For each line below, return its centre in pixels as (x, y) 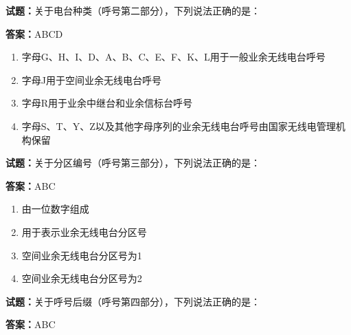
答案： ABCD (34, 33)
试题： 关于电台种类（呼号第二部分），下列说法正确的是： (133, 10)
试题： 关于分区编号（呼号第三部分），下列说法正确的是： (133, 163)
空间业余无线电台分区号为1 (82, 255)
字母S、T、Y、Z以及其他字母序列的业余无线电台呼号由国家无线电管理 (179, 126)
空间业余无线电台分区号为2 (82, 278)
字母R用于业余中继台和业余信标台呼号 (107, 103)
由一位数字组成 (55, 209)
